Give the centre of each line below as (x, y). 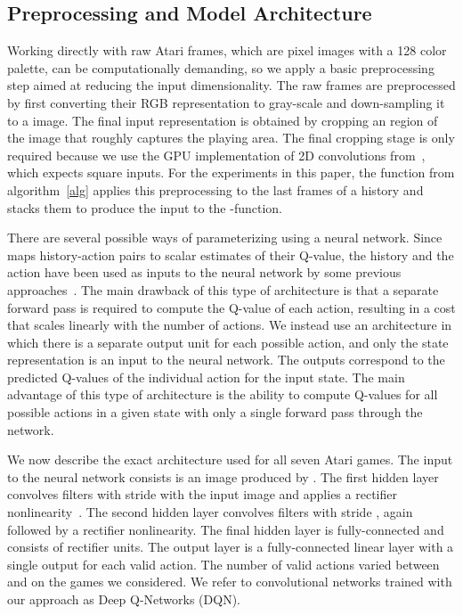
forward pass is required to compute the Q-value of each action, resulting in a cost (231, 307)
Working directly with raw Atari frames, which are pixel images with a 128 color (227, 50)
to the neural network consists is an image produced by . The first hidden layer (223, 476)
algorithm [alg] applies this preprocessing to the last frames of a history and (215, 189)
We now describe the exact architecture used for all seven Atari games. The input (230, 459)
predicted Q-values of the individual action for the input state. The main (206, 377)
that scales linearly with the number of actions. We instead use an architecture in (230, 325)
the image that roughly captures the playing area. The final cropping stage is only (231, 138)
